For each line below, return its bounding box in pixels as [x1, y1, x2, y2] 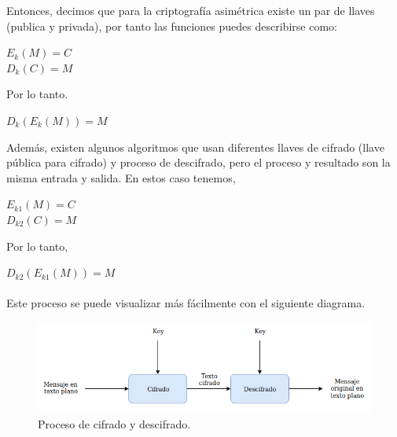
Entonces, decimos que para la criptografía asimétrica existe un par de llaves [6, 2, 375, 18]
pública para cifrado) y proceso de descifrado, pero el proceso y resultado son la [6, 154, 391, 171]
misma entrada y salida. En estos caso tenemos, [6, 169, 236, 185]
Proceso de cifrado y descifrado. [38, 415, 191, 431]
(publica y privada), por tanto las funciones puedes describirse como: [6, 17, 337, 34]
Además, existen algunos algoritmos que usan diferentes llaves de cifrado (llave [6, 138, 384, 155]
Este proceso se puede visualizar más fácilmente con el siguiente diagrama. [6, 295, 366, 311]
